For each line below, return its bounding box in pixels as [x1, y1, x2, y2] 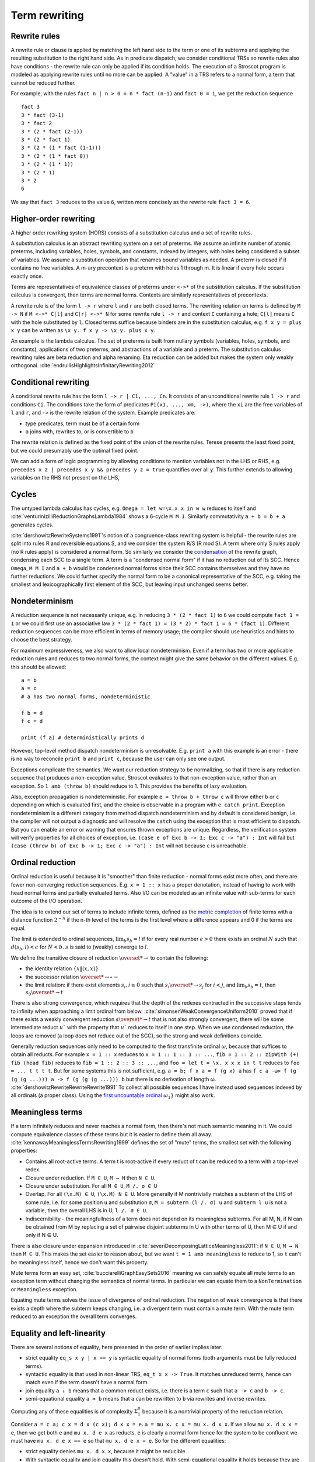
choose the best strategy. [10, 636, 72, 643]
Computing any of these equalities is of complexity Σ [10, 1408, 138, 1415]
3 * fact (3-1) [21, 112, 65, 118]
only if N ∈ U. [25, 1232, 58, 1239]
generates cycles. [10, 521, 54, 528]
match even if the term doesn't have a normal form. [25, 1379, 149, 1386]
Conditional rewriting [10, 377, 90, 387]
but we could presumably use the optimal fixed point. [10, 447, 139, 454]
